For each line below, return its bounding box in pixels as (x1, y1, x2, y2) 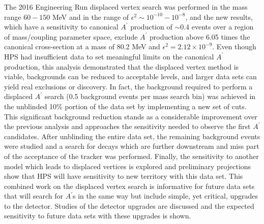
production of (130, 21, 172, 32)
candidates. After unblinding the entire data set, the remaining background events (4, 131, 260, 141)
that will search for (4, 190, 64, 201)
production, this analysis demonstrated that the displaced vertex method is (4, 61, 239, 72)
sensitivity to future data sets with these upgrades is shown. (4, 210, 191, 221)
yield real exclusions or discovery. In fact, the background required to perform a (4, 81, 253, 91)
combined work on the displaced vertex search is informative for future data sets (4, 180, 255, 191)
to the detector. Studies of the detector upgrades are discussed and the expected (4, 200, 254, 211)
